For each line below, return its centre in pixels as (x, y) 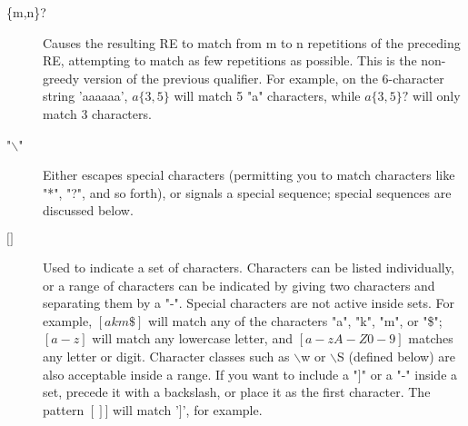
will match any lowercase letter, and (192, 338)
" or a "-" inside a (409, 374)
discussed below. (88, 210)
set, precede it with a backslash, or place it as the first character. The (237, 392)
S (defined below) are (396, 356)
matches (431, 338)
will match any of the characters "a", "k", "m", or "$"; (295, 320)
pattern (64, 409)
